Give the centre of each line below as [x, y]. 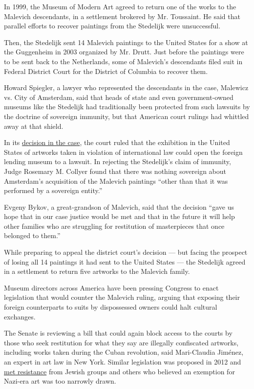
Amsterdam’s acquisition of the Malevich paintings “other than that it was [116, 181]
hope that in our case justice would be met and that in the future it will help [119, 216]
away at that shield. [34, 126]
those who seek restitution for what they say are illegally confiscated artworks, [121, 342]
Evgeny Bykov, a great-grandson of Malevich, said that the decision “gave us [119, 207]
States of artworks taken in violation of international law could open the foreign [123, 152]
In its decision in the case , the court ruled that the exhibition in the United [117, 142]
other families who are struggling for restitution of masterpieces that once [114, 226]
